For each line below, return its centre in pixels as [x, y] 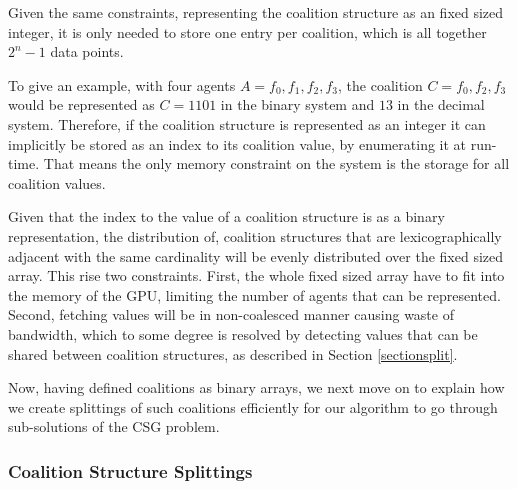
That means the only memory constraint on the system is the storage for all [276, 163]
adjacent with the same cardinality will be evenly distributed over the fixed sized [256, 255]
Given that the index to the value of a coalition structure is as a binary [226, 216]
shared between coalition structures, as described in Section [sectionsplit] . [233, 353]
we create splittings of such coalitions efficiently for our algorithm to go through [253, 406]
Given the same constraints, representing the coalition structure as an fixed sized [256, 12]
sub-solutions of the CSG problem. [114, 426]
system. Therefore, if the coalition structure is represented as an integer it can [247, 123]
